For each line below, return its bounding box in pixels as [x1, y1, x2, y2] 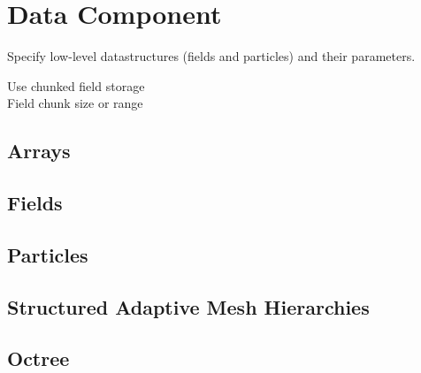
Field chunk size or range [7, 94, 143, 112]
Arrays [7, 137, 71, 164]
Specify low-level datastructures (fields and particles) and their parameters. [7, 47, 416, 65]
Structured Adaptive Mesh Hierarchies [7, 293, 370, 320]
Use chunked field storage [7, 76, 145, 95]
